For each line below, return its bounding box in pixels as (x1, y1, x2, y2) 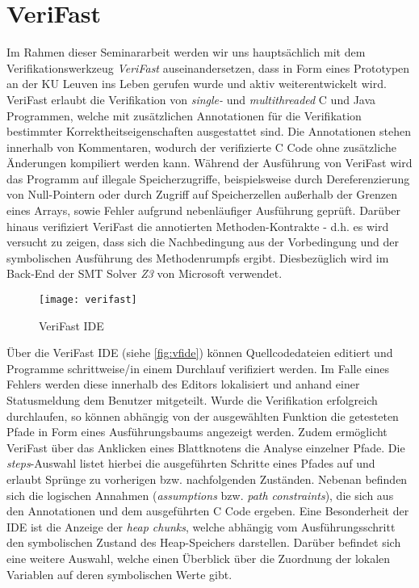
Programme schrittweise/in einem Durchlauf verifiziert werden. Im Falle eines (6, 359, 389, 376)
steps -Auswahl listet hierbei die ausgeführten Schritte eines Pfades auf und (6, 455, 375, 472)
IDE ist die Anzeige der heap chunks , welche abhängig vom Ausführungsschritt (6, 518, 396, 535)
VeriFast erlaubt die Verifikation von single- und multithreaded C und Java (6, 90, 376, 107)
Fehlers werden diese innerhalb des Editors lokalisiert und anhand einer (6, 376, 360, 393)
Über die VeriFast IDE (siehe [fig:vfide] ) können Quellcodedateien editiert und (6, 344, 393, 361)
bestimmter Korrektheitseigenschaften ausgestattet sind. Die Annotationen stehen (6, 123, 411, 140)
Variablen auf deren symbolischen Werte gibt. (6, 565, 233, 582)
